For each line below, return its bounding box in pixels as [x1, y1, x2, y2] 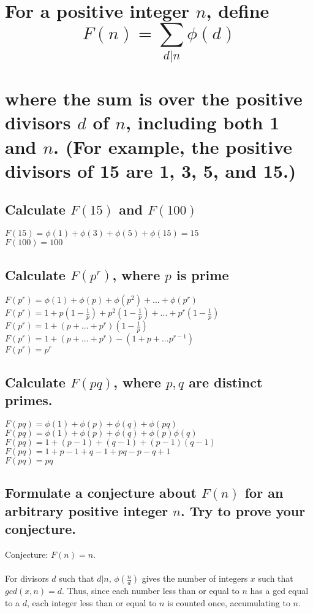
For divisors [5, 572, 49, 585]
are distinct [189, 372, 263, 391]
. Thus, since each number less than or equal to [62, 584, 239, 597]
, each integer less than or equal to [27, 596, 157, 609]
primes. [5, 390, 53, 409]
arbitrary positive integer [5, 501, 168, 520]
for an [244, 483, 284, 502]
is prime [176, 265, 229, 284]
